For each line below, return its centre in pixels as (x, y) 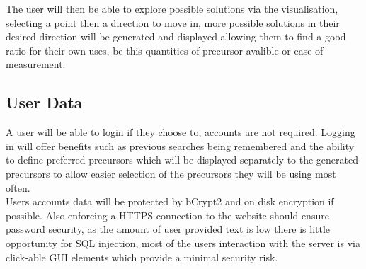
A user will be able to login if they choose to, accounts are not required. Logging (181, 132)
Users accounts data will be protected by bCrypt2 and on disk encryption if (170, 201)
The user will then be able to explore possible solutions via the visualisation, (172, 8)
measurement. (36, 64)
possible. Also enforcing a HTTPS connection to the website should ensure (167, 215)
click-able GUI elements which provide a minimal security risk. (142, 257)
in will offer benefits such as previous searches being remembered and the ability (180, 145)
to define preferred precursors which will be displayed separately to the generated (182, 160)
